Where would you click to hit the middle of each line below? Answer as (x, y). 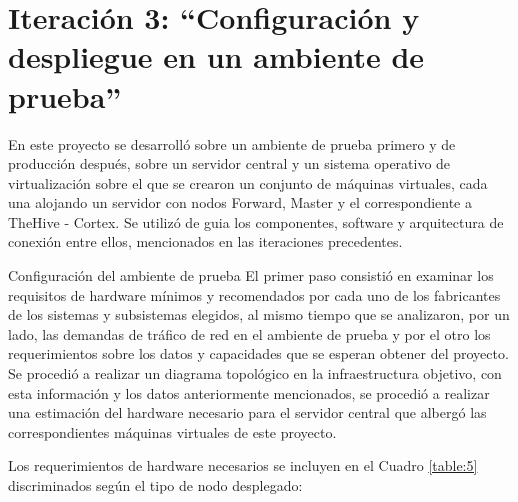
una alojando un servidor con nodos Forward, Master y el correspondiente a (240, 202)
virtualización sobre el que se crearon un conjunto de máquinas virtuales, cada (248, 182)
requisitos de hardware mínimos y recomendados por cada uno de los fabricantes (254, 294)
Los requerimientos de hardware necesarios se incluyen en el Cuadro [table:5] (243, 465)
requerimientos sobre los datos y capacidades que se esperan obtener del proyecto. (258, 353)
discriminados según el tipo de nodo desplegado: (155, 485)
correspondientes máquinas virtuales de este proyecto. (172, 431)
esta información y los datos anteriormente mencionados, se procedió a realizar (249, 392)
